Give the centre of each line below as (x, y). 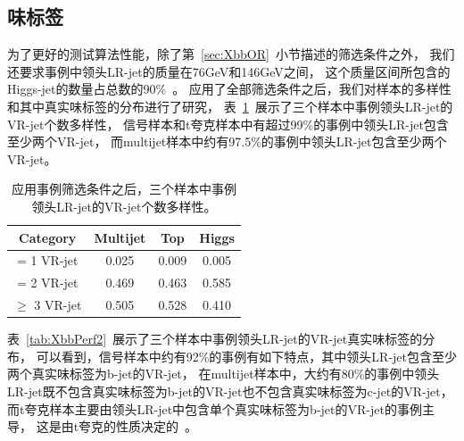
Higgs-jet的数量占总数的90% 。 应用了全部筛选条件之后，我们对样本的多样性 (229, 89)
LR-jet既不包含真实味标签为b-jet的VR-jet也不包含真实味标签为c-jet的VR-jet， (230, 391)
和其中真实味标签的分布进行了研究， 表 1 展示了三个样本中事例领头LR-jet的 (230, 106)
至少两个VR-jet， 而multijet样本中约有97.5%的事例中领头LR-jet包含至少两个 (227, 141)
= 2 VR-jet (47, 283)
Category (48, 237)
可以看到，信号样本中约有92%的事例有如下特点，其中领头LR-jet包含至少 (246, 356)
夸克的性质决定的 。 (138, 426)
